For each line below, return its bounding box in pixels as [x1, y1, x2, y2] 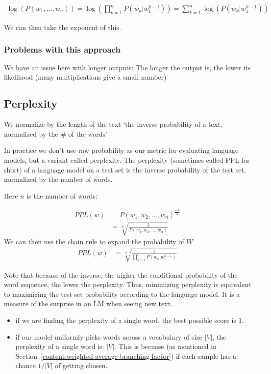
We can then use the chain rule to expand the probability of [4, 236, 184, 247]
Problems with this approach [4, 43, 121, 55]
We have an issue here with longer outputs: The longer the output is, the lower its [4, 62, 251, 72]
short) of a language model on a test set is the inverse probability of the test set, [4, 164, 246, 174]
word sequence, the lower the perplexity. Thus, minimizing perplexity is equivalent [4, 279, 251, 289]
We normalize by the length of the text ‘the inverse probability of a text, [4, 119, 222, 129]
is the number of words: [26, 190, 98, 201]
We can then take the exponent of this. [4, 22, 121, 32]
